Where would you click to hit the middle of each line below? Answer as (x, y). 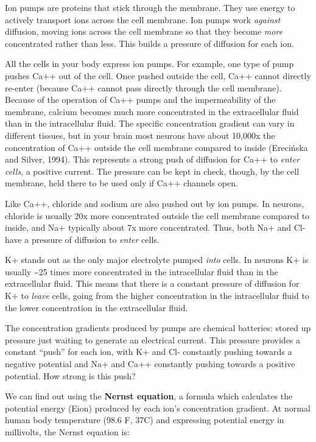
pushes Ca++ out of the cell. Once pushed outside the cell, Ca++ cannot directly (158, 75)
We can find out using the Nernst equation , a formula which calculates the (149, 396)
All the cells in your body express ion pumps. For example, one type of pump (149, 64)
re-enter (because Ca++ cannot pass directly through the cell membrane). (143, 87)
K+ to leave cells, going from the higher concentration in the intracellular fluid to (157, 296)
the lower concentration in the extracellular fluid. (97, 307)
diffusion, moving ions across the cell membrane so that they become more (144, 31)
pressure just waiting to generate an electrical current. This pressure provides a (153, 339)
